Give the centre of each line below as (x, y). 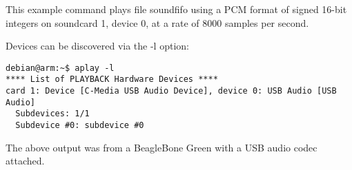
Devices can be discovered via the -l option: (97, 46)
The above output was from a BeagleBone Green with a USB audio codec (162, 147)
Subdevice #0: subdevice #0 (80, 126)
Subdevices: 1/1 (52, 114)
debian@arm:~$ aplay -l (60, 68)
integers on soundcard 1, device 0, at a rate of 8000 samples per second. (157, 22)
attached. (25, 161)
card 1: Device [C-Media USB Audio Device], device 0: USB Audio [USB (171, 91)
